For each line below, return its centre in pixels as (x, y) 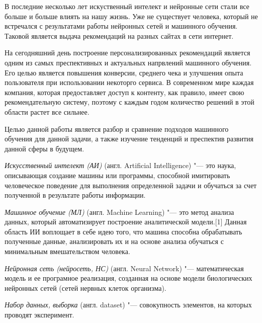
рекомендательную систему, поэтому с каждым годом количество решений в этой (129, 102)
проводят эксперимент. (39, 315)
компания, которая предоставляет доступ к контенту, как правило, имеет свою (124, 92)
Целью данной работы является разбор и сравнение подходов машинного (117, 129)
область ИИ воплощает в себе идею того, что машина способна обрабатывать (123, 231)
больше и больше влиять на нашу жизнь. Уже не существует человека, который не (131, 16)
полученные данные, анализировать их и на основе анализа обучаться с (114, 241)
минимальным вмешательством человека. (67, 251)
